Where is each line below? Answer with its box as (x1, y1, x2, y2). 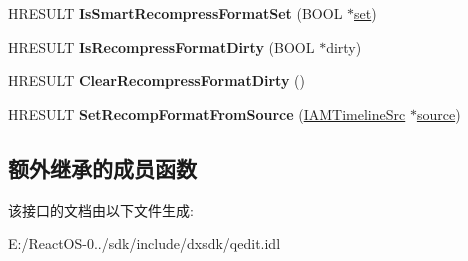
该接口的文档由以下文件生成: (8, 199, 194, 220)
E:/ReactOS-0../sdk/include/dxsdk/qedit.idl (8, 233, 281, 254)
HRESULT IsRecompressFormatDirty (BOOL (8, 36, 315, 57)
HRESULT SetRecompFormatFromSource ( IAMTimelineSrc (8, 103, 406, 124)
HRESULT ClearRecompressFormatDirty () (8, 70, 305, 91)
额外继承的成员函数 (8, 152, 197, 183)
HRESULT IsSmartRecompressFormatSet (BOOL (8, 3, 343, 23)
